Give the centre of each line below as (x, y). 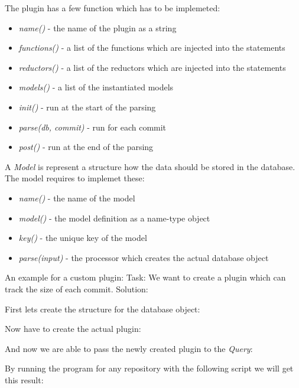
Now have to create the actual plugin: (73, 329)
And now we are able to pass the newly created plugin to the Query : (129, 348)
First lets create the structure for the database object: (103, 309)
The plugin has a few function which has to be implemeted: (113, 8)
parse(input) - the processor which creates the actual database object (144, 257)
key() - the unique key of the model (83, 238)
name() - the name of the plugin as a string (97, 27)
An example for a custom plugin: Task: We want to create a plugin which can (145, 277)
